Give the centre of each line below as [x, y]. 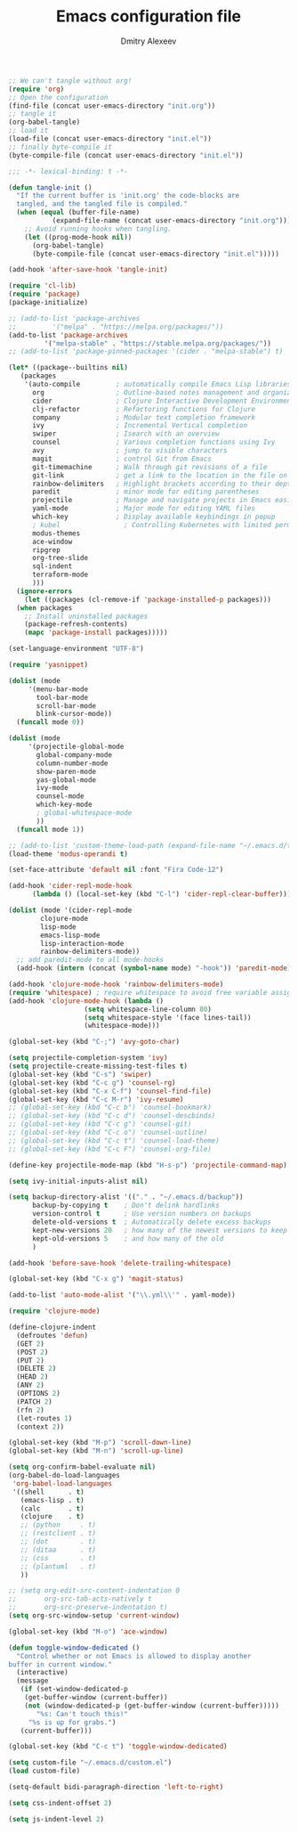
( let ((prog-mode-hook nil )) [78, 237]
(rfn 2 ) [31, 1410]
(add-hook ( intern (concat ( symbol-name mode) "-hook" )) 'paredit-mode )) [156, 968]
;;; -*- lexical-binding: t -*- [68, 171]
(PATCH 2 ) [34, 1401]
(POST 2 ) [32, 1352]
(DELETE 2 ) [36, 1369]
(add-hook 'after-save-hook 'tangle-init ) [88, 270]
